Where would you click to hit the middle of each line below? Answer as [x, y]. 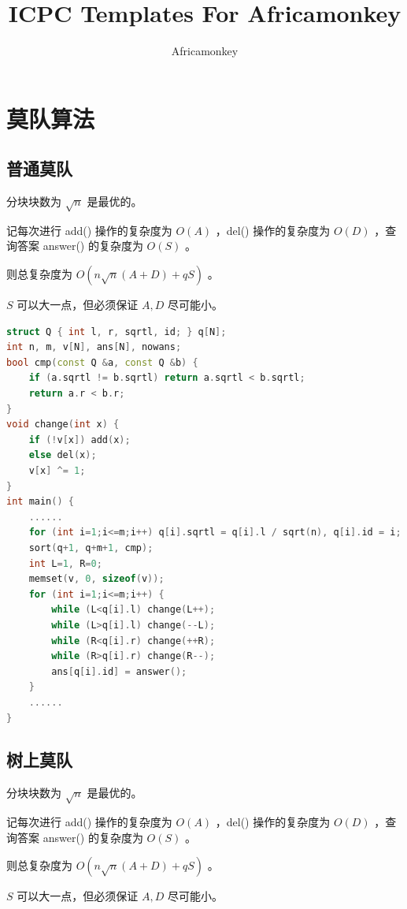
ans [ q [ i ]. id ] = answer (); [119, 671]
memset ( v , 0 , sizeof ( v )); [96, 579]
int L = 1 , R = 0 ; [65, 563]
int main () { [40, 502]
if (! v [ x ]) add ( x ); [80, 440]
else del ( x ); [63, 455]
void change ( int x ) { [63, 425]
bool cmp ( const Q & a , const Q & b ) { [102, 362]
